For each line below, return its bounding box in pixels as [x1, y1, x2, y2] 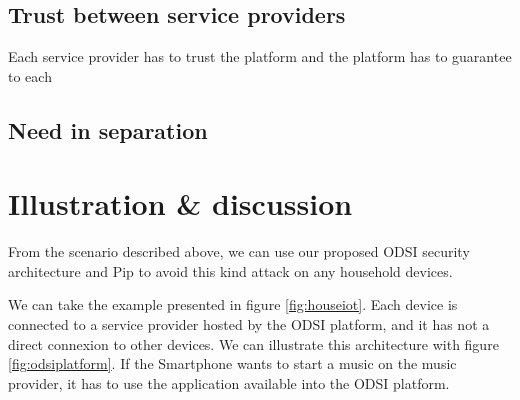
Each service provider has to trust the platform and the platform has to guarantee [8, 46, 512, 67]
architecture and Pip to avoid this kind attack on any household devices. [8, 260, 453, 281]
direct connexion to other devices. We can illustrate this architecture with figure [8, 333, 499, 354]
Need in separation [8, 114, 208, 145]
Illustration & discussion [8, 183, 353, 224]
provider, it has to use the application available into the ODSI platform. [8, 372, 450, 393]
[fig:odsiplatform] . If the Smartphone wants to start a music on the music [8, 353, 457, 374]
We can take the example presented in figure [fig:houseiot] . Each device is [8, 294, 458, 315]
